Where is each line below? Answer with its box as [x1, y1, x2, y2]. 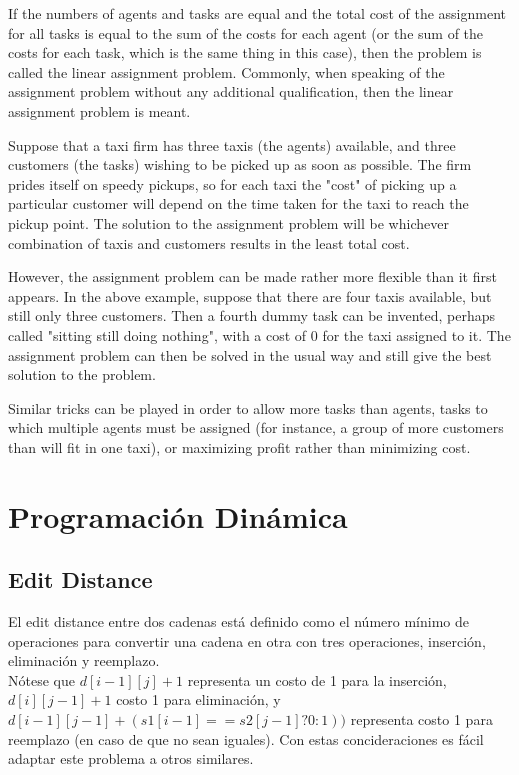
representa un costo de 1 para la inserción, [187, 669, 447, 690]
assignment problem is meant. [8, 100, 191, 121]
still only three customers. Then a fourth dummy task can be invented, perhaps [8, 305, 496, 326]
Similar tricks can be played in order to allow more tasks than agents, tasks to [8, 397, 488, 418]
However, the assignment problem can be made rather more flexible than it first [8, 266, 497, 287]
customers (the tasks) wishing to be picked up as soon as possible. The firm [8, 154, 472, 175]
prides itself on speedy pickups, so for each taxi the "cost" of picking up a [8, 173, 457, 194]
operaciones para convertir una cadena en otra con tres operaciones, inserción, [8, 630, 486, 651]
